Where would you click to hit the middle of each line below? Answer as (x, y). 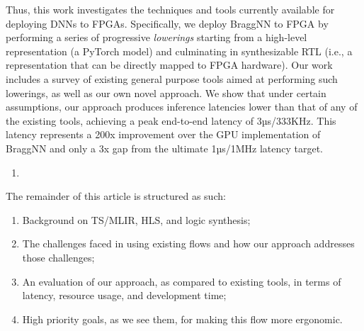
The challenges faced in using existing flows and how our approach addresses (188, 243)
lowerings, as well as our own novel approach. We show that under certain (166, 92)
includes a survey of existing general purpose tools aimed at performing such (172, 78)
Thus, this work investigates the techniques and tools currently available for (170, 9)
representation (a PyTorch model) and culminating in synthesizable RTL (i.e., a (179, 51)
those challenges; (58, 257)
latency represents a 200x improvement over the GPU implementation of (163, 134)
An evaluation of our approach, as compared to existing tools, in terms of (182, 281)
